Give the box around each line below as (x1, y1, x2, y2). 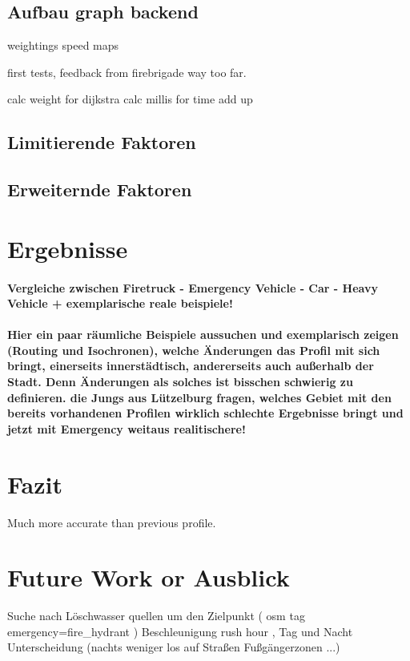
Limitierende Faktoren (7, 130, 196, 155)
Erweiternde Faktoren (7, 177, 192, 202)
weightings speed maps (7, 37, 119, 54)
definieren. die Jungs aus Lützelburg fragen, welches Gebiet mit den (7, 389, 392, 405)
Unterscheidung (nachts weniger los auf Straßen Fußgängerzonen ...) (7, 639, 340, 655)
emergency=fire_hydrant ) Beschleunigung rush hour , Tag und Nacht (7, 623, 353, 639)
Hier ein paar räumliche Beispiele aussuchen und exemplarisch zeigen (7, 326, 399, 343)
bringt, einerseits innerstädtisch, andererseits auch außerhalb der (7, 357, 374, 374)
